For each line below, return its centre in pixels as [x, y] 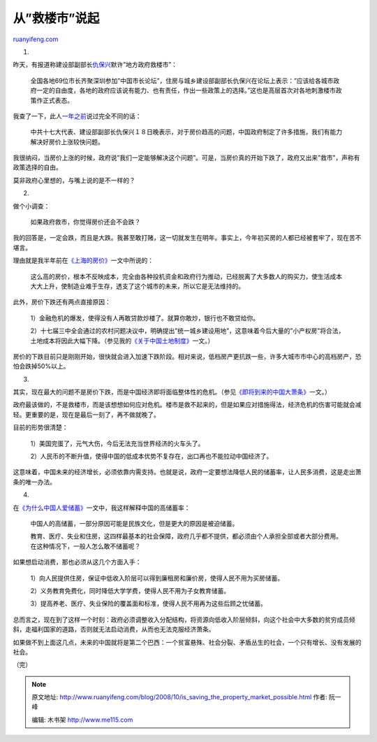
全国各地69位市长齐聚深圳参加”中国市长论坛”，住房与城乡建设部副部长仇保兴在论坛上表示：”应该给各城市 [182, 80]
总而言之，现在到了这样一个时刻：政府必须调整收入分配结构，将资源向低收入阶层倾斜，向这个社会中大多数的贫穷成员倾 [184, 620]
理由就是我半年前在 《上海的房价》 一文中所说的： [83, 261]
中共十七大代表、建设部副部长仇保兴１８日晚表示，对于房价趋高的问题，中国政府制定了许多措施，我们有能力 [186, 132]
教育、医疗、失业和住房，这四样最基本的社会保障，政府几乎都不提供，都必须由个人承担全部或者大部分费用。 [186, 536]
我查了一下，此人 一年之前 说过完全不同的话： [77, 116]
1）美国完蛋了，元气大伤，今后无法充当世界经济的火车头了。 [117, 443]
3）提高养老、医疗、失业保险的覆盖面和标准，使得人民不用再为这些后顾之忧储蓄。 [148, 604]
